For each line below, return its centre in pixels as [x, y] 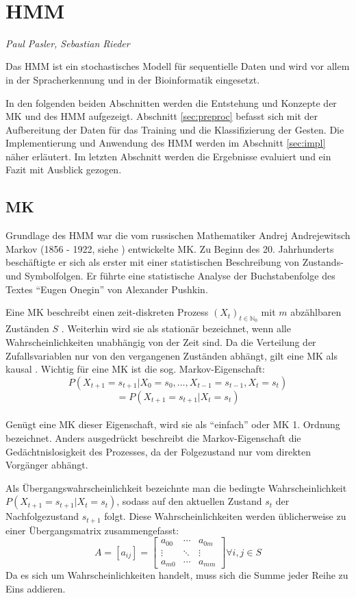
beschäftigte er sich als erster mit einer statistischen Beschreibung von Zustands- [175, 262]
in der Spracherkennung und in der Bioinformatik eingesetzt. [133, 79]
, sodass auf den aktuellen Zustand [189, 501]
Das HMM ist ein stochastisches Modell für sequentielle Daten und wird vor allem [178, 66]
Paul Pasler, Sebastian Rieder [68, 43]
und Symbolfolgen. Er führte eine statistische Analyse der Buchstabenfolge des [170, 276]
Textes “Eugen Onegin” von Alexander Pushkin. [107, 289]
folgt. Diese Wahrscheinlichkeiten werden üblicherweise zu [225, 516]
